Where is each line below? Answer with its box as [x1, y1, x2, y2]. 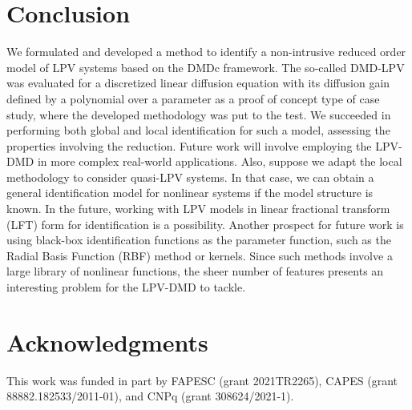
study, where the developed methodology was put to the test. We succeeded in [6, 106, 391, 123]
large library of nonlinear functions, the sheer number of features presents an [6, 263, 384, 279]
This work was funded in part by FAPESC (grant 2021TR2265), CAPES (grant [6, 372, 398, 388]
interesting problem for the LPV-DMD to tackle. [6, 279, 246, 295]
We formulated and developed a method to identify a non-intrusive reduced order [6, 43, 406, 60]
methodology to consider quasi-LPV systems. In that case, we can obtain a [6, 168, 374, 185]
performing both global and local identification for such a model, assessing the [6, 122, 390, 139]
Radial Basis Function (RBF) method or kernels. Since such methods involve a [6, 247, 393, 263]
